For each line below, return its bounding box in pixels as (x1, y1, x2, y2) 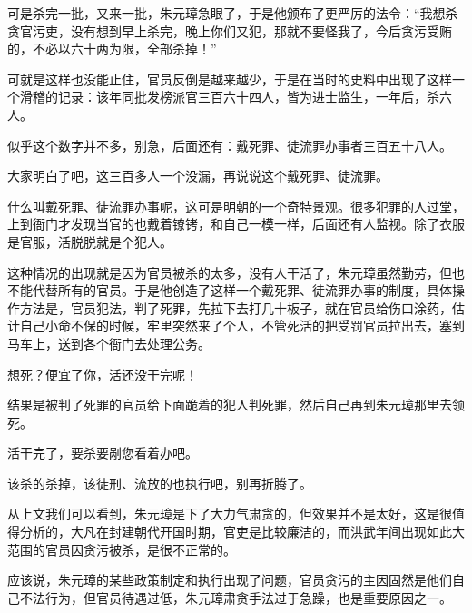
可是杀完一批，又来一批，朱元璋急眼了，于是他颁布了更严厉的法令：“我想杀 (7, 4, 458, 22)
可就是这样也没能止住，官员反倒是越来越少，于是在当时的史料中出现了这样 (7, 69, 452, 88)
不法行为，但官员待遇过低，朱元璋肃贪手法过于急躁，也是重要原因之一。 (19, 588, 452, 607)
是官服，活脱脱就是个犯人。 (7, 232, 172, 251)
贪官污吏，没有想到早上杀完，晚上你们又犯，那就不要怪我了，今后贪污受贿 (7, 21, 452, 40)
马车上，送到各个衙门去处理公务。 (7, 333, 211, 352)
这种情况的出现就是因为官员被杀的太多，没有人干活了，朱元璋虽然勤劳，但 (7, 262, 452, 282)
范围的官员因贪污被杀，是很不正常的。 (7, 539, 236, 559)
